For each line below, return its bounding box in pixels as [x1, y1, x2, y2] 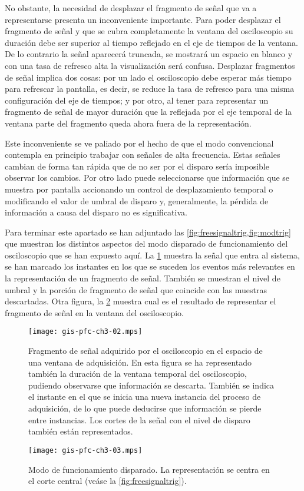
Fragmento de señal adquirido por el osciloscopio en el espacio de [28, 344, 263, 357]
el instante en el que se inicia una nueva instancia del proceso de [28, 390, 261, 403]
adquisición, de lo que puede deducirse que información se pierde [28, 402, 262, 414]
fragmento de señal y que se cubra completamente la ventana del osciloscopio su [5, 25, 293, 37]
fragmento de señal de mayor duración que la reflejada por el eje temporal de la [5, 105, 292, 118]
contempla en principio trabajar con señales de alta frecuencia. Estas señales [5, 148, 280, 161]
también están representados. [28, 425, 133, 437]
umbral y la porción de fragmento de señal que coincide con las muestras [5, 283, 267, 296]
